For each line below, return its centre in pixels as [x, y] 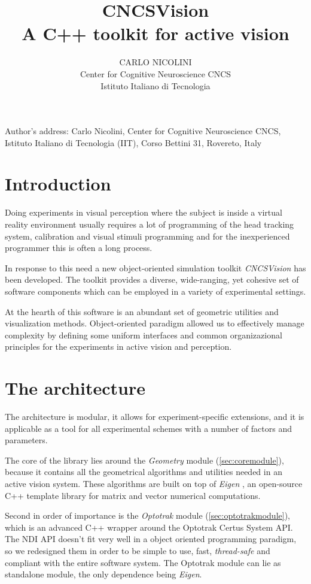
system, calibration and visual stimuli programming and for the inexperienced [147, 236]
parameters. [26, 440]
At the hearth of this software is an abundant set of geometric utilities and [142, 311]
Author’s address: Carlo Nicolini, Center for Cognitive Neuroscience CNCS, [143, 131]
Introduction [58, 184]
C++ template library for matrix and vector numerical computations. [133, 495]
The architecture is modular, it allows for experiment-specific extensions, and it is [155, 417]
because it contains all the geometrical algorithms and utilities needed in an [144, 472]
